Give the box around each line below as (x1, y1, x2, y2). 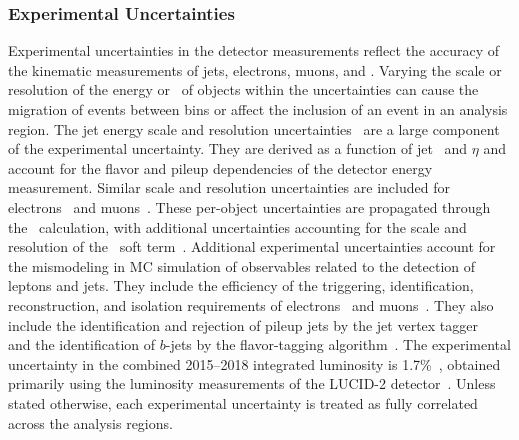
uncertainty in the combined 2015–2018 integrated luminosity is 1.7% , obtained (8, 353, 501, 374)
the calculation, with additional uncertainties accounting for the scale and (8, 216, 467, 237)
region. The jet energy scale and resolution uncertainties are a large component (8, 118, 500, 139)
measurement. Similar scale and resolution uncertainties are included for (8, 177, 450, 198)
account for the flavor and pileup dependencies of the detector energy (8, 157, 433, 178)
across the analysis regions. (8, 412, 173, 433)
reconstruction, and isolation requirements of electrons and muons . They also (8, 294, 494, 315)
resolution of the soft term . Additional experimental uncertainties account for (8, 236, 496, 257)
